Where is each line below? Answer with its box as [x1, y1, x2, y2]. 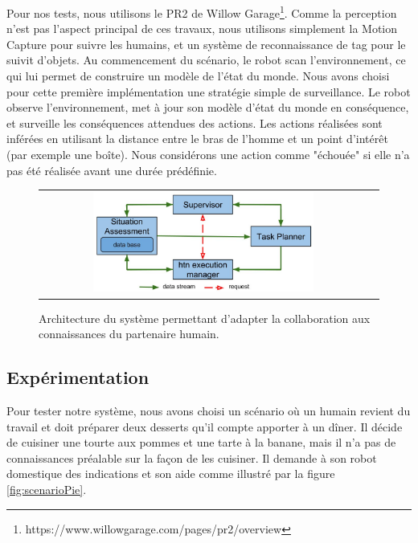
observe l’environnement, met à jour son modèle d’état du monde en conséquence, [6, 99, 409, 116]
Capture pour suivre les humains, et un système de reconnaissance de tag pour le [6, 35, 406, 52]
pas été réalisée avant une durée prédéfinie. [6, 161, 217, 178]
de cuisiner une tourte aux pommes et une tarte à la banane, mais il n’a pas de [6, 434, 396, 451]
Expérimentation [6, 365, 150, 390]
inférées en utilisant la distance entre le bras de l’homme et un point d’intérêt [6, 130, 388, 147]
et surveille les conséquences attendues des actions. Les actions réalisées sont [6, 114, 383, 131]
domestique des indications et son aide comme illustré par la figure [6, 465, 335, 482]
